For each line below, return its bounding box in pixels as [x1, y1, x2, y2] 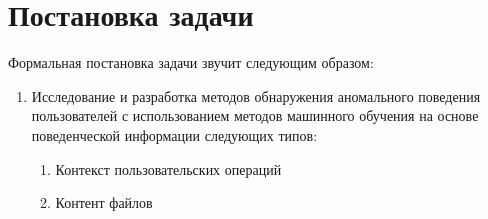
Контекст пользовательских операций [55, 158, 282, 179]
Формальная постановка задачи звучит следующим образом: [8, 52, 374, 73]
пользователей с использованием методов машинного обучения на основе [31, 105, 479, 126]
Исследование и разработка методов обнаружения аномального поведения [31, 85, 481, 106]
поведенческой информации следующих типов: [31, 124, 318, 145]
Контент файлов [55, 192, 153, 213]
